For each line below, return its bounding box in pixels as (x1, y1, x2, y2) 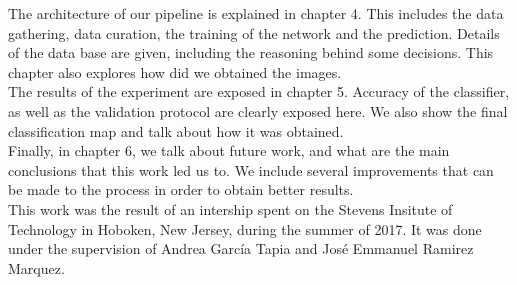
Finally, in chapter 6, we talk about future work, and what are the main (8, 140, 450, 161)
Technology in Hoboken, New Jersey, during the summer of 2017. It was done (8, 218, 482, 239)
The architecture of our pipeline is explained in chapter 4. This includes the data (8, 3, 504, 23)
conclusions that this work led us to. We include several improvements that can (8, 159, 494, 180)
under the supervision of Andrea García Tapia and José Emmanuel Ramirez (8, 238, 474, 259)
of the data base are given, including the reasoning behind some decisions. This (8, 42, 494, 63)
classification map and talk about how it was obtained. (8, 120, 344, 141)
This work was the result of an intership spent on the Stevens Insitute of (8, 198, 453, 219)
